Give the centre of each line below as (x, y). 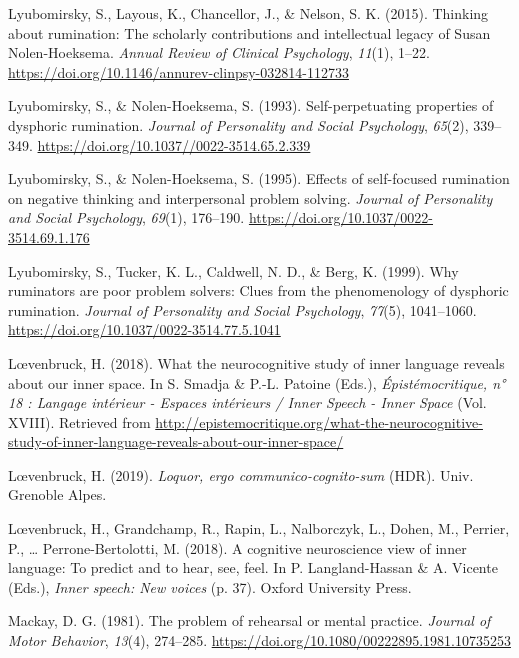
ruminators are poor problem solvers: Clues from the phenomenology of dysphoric (258, 290)
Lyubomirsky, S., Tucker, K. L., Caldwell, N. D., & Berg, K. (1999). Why (233, 270)
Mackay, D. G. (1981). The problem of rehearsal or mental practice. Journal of (249, 620)
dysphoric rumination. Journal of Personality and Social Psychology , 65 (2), (238, 124)
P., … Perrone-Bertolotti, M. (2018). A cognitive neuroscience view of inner (237, 547)
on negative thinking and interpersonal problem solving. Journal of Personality (250, 197)
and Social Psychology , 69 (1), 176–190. (126, 217)
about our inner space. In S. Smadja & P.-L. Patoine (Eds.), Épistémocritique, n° (257, 382)
